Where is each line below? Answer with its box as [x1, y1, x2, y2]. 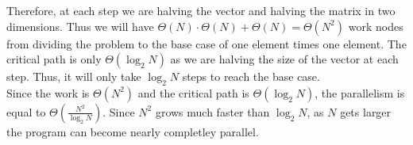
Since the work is [6, 84, 90, 101]
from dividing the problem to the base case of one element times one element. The [6, 35, 407, 52]
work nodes [348, 17, 403, 34]
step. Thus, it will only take [6, 68, 141, 85]
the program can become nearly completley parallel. [6, 123, 259, 139]
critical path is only [6, 51, 102, 67]
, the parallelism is [315, 84, 405, 101]
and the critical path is [137, 84, 249, 101]
